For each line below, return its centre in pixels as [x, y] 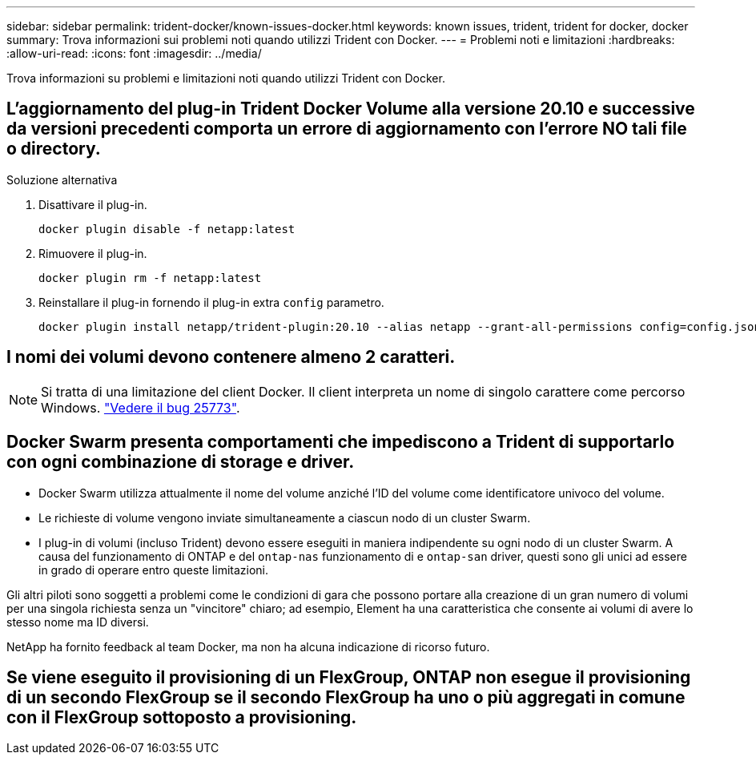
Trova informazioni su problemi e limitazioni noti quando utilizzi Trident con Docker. [226, 78]
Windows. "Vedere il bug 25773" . [141, 407]
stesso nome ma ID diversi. [78, 622]
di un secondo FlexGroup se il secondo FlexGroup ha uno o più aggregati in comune [346, 697]
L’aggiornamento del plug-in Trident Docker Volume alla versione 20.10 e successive [351, 109]
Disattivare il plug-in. [93, 204]
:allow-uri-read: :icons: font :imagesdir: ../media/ [134, 53]
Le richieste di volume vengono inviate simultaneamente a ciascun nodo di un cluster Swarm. [285, 517]
